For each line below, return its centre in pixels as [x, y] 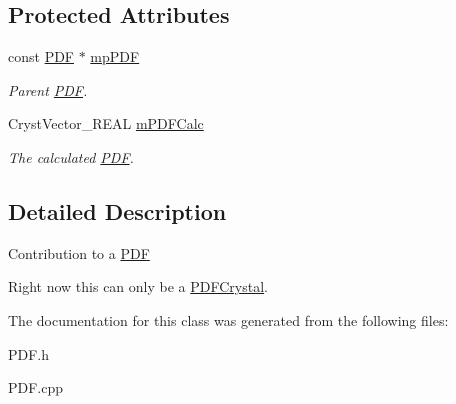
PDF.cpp [36, 387]
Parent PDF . [48, 89]
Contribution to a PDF [79, 252]
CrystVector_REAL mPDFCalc [106, 123]
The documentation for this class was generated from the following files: [228, 319]
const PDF [41, 56]
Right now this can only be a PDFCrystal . [138, 286]
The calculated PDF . [71, 156]
